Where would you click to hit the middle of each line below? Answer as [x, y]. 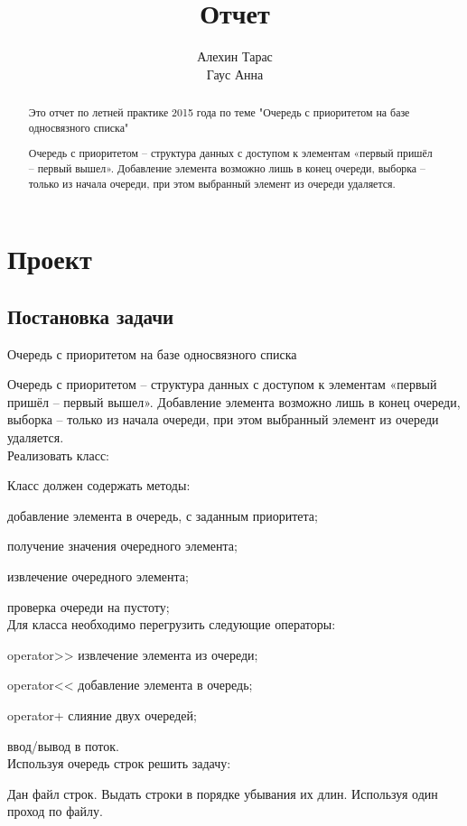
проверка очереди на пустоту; [89, 606]
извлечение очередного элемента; [98, 576]
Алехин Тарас [235, 56]
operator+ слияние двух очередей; [102, 715]
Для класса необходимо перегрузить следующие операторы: [172, 624]
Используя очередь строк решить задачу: [119, 763]
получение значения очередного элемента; [122, 546]
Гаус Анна [235, 74]
